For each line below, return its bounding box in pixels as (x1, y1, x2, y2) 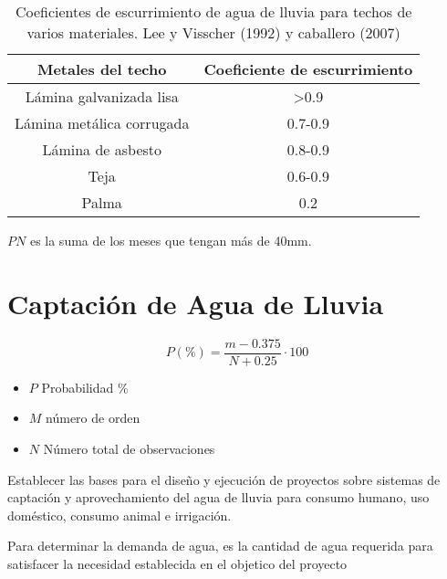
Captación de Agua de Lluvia (7, 284, 384, 321)
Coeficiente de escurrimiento (203, 58, 413, 79)
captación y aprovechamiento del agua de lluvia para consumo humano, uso (7, 488, 430, 507)
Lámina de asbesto (42, 139, 162, 160)
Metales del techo (36, 58, 167, 79)
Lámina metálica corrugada (15, 112, 190, 133)
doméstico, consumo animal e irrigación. (7, 505, 232, 524)
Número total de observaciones (43, 438, 215, 458)
